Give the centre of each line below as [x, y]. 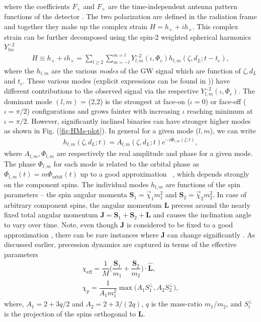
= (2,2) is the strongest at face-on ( [135, 101]
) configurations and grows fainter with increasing [103, 111]
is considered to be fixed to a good [180, 225]
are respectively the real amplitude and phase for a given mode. [155, 153]
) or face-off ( [226, 101]
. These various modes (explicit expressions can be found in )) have [126, 81]
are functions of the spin [203, 184]
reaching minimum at [220, 111]
